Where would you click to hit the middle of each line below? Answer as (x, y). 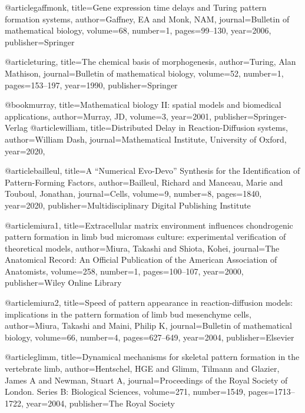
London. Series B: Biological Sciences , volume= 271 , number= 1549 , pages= (140, 391)
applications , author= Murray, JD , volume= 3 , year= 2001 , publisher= (129, 116)
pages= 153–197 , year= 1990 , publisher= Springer (91, 85)
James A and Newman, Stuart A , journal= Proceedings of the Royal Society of (146, 380)
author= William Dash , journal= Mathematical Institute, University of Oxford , (146, 139)
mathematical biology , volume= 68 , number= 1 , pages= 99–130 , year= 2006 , (138, 30)
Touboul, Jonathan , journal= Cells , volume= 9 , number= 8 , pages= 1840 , (133, 194)
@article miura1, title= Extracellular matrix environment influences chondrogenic (149, 225)
